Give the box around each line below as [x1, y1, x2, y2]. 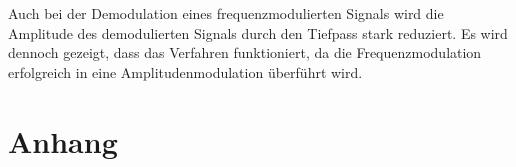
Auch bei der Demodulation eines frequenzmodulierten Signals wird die [8, 3, 444, 23]
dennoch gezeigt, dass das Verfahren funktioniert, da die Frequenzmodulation [8, 42, 482, 63]
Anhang [8, 120, 118, 161]
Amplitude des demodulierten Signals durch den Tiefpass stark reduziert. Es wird [8, 22, 508, 43]
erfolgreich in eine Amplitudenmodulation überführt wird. [8, 61, 363, 82]
